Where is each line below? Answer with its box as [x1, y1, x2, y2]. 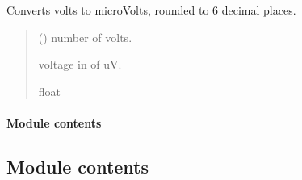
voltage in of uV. [38, 56, 122, 73]
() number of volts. [38, 28, 132, 45]
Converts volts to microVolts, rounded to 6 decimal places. [6, 2, 296, 18]
